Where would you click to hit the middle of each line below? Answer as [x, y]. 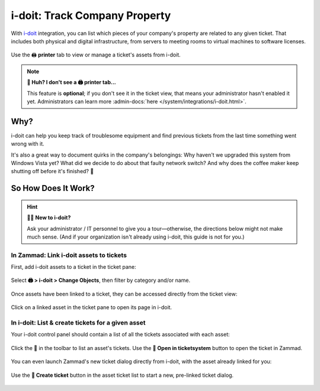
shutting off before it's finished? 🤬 [52, 171]
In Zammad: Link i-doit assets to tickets [69, 255]
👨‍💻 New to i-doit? [49, 218]
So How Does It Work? [53, 188]
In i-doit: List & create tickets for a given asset [78, 323]
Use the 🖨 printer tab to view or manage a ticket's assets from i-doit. [96, 55]
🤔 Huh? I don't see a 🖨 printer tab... [72, 82]
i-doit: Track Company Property [91, 15]
